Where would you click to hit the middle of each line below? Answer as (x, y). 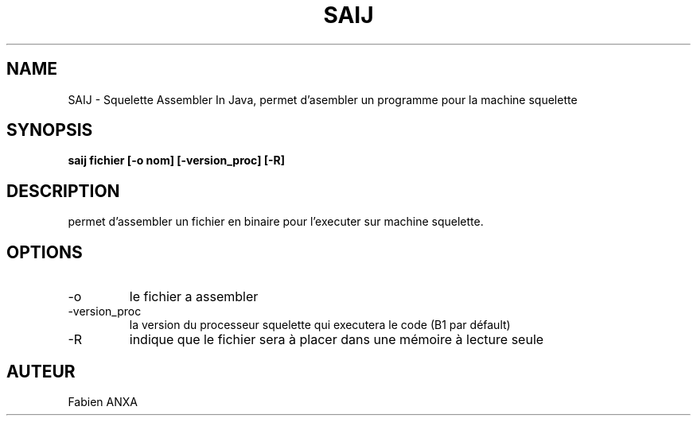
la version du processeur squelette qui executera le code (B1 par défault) (320, 325)
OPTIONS (45, 252)
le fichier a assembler (194, 297)
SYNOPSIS (50, 130)
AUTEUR (41, 371)
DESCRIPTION (63, 191)
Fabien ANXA (103, 401)
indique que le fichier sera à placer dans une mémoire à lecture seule (337, 340)
